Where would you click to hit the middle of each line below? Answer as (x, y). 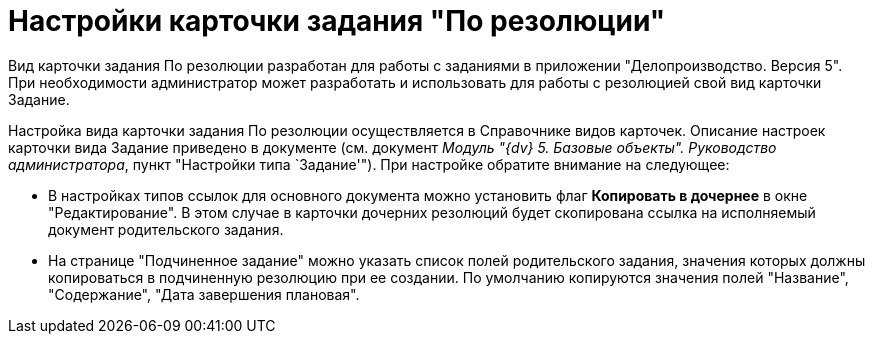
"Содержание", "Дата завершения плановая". (204, 294)
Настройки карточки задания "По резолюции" (337, 21)
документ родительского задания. (166, 229)
